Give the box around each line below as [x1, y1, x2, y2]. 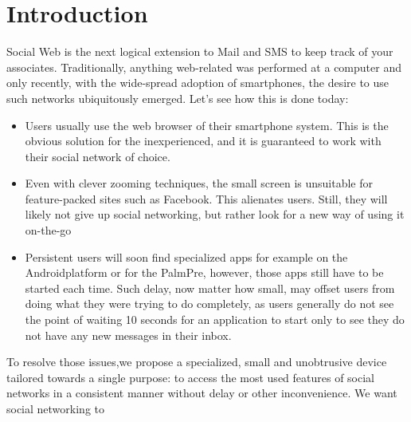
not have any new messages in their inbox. [25, 326, 232, 343]
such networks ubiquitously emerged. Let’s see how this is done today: [6, 89, 349, 106]
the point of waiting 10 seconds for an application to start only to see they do [25, 311, 405, 328]
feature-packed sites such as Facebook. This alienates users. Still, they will [25, 190, 388, 207]
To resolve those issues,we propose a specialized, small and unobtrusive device [6, 353, 387, 370]
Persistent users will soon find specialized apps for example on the [25, 248, 348, 265]
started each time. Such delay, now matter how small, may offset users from [25, 279, 395, 296]
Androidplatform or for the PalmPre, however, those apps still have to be [25, 264, 384, 281]
